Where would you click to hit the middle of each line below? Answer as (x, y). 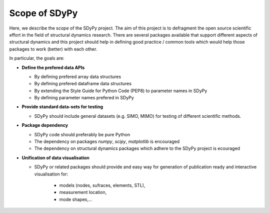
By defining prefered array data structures (78, 76)
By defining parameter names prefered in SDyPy (84, 98)
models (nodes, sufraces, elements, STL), (102, 185)
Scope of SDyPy (43, 13)
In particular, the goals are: (37, 58)
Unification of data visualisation (55, 157)
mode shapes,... (76, 199)
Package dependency (45, 125)
